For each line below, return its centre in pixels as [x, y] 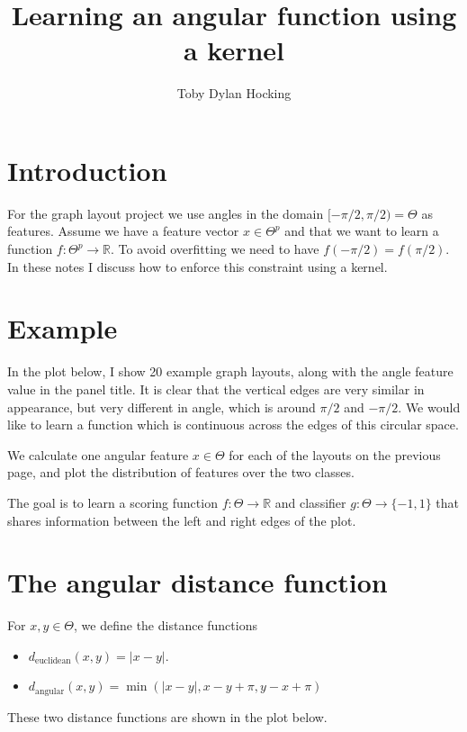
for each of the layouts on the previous [335, 454]
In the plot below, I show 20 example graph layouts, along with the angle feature [230, 371]
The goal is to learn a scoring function [112, 502]
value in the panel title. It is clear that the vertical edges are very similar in [216, 389]
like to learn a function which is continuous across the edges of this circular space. [233, 425]
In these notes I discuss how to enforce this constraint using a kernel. [198, 266]
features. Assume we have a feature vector [123, 231]
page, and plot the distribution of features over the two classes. [181, 472]
